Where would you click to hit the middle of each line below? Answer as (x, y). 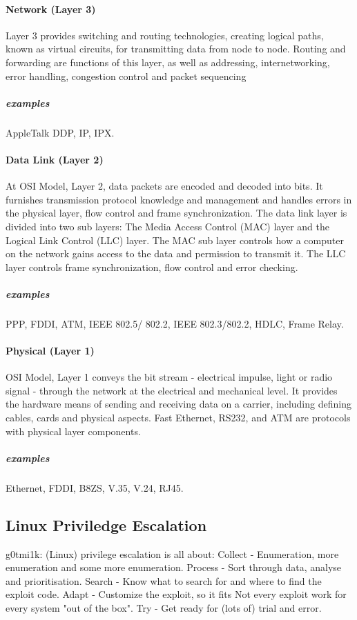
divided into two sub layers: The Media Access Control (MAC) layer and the (167, 226)
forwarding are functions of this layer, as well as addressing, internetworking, (168, 62)
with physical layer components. (73, 431)
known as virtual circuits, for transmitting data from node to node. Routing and (176, 49)
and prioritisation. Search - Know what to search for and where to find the (164, 580)
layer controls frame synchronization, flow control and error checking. (152, 267)
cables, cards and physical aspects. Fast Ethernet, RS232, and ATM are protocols (178, 418)
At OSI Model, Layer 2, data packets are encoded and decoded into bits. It (164, 186)
